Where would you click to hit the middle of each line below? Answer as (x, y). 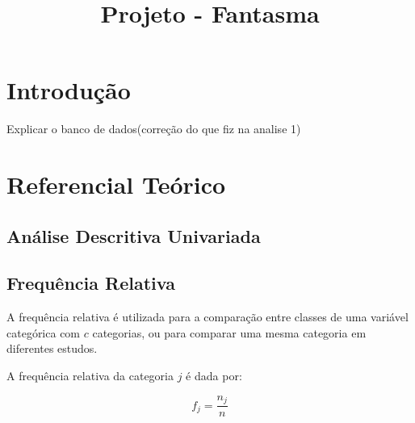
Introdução (69, 90)
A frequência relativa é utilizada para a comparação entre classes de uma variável (207, 317)
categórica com (44, 332)
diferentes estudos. (52, 348)
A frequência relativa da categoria (90, 376)
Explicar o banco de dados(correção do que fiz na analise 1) (154, 129)
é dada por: (214, 376)
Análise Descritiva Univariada (134, 235)
